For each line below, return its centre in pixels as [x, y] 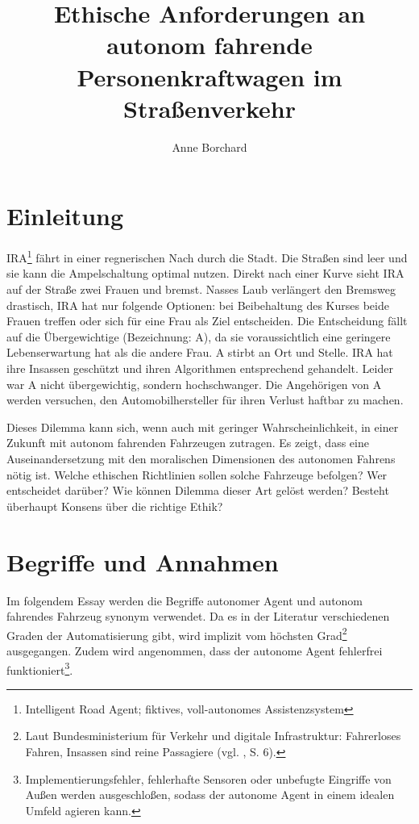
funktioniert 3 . [40, 668]
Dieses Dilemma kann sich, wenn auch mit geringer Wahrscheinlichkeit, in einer [203, 427]
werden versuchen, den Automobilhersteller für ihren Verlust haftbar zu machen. [205, 400]
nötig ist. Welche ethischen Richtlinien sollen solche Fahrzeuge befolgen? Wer [197, 474]
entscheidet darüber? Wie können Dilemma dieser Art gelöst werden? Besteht [198, 490]
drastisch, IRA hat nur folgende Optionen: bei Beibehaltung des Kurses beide [198, 305]
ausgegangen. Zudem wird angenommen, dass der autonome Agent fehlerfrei [195, 650]
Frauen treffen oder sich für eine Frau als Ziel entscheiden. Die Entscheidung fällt [207, 321]
